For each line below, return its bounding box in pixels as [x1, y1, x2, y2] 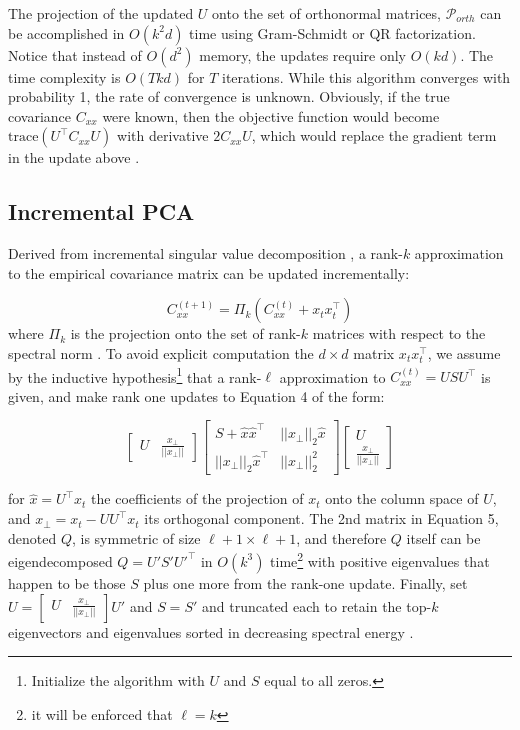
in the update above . [8, 147, 140, 168]
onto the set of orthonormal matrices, [212, 3, 441, 23]
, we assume [427, 342, 501, 363]
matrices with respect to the [312, 323, 486, 344]
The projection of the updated [8, 3, 194, 23]
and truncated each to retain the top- [201, 595, 432, 616]
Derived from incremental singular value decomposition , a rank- [8, 243, 403, 264]
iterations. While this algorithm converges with [222, 66, 511, 87]
